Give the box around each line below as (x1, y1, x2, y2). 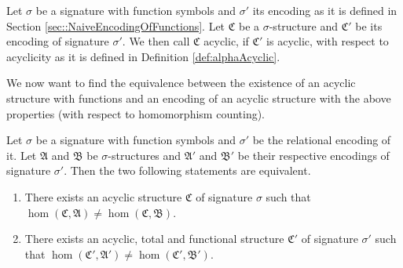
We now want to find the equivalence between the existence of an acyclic (6, 74, 356, 91)
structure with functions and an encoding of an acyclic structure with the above (6, 89, 391, 106)
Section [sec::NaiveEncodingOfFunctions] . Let (6, 17, 225, 34)
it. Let (6, 147, 37, 163)
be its (355, 17, 383, 34)
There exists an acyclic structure (24, 188, 182, 205)
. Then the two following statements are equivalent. (64, 162, 311, 179)
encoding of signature (6, 33, 109, 49)
